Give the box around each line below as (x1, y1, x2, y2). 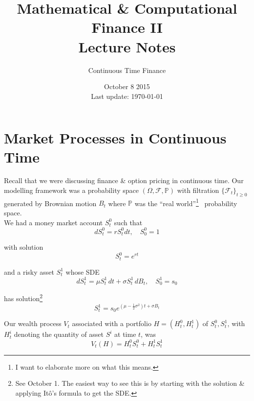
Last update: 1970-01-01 (91, 91, 163, 101)
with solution (4, 242, 43, 252)
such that (114, 217, 143, 227)
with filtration (177, 185, 219, 195)
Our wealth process (4, 318, 62, 329)
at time (114, 329, 136, 339)
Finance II (91, 17, 163, 37)
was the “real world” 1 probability (134, 196, 237, 208)
